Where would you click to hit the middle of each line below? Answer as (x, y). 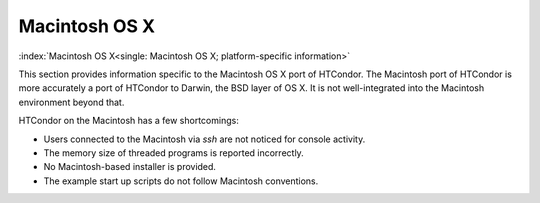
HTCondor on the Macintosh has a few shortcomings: (128, 121)
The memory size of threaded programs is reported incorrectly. (173, 152)
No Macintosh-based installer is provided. (130, 167)
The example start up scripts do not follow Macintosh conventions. (181, 181)
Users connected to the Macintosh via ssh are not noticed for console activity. (204, 139)
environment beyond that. (71, 102)
